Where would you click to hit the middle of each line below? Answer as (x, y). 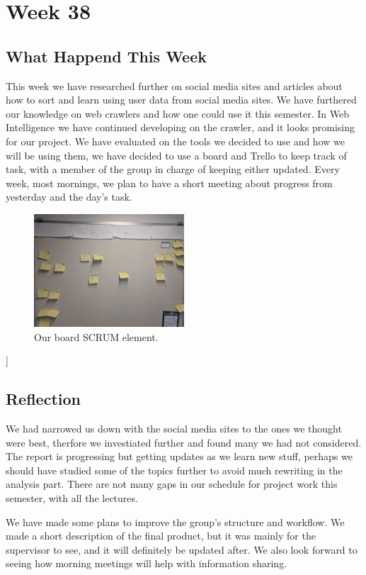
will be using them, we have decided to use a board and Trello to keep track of (176, 155)
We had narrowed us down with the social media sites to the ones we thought (174, 429)
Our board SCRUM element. (96, 336)
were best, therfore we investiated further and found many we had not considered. (184, 442)
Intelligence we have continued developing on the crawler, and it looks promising (180, 127)
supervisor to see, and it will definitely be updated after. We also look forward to (182, 549)
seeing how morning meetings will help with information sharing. (147, 563)
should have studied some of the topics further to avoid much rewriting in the (174, 470)
